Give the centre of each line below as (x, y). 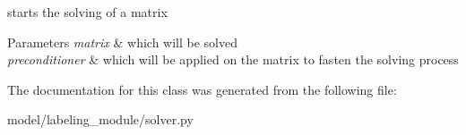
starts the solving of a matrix (87, 12)
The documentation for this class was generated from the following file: (202, 89)
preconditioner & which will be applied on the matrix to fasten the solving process (233, 59)
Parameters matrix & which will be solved (123, 42)
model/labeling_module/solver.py (100, 119)
